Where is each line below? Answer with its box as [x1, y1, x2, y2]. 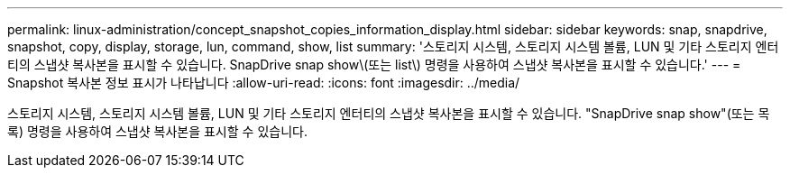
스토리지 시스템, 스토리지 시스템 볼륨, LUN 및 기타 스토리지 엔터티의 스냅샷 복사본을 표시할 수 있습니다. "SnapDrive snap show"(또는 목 [7, 106, 770, 121]
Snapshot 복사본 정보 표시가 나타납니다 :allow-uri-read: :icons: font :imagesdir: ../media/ [7, 75, 520, 90]
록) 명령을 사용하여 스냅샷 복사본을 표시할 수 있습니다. [7, 124, 308, 139]
